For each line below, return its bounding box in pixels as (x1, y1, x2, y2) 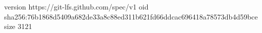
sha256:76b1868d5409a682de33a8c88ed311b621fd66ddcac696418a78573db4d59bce (4, 11, 258, 21)
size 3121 (4, 21, 32, 31)
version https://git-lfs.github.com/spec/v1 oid (4, 1, 149, 11)
